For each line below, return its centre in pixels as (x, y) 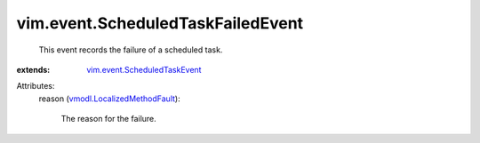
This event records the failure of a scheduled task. (131, 50)
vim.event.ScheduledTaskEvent (144, 69)
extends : (33, 69)
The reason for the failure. (109, 119)
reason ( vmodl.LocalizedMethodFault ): (110, 99)
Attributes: (36, 86)
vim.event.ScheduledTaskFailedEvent (160, 23)
